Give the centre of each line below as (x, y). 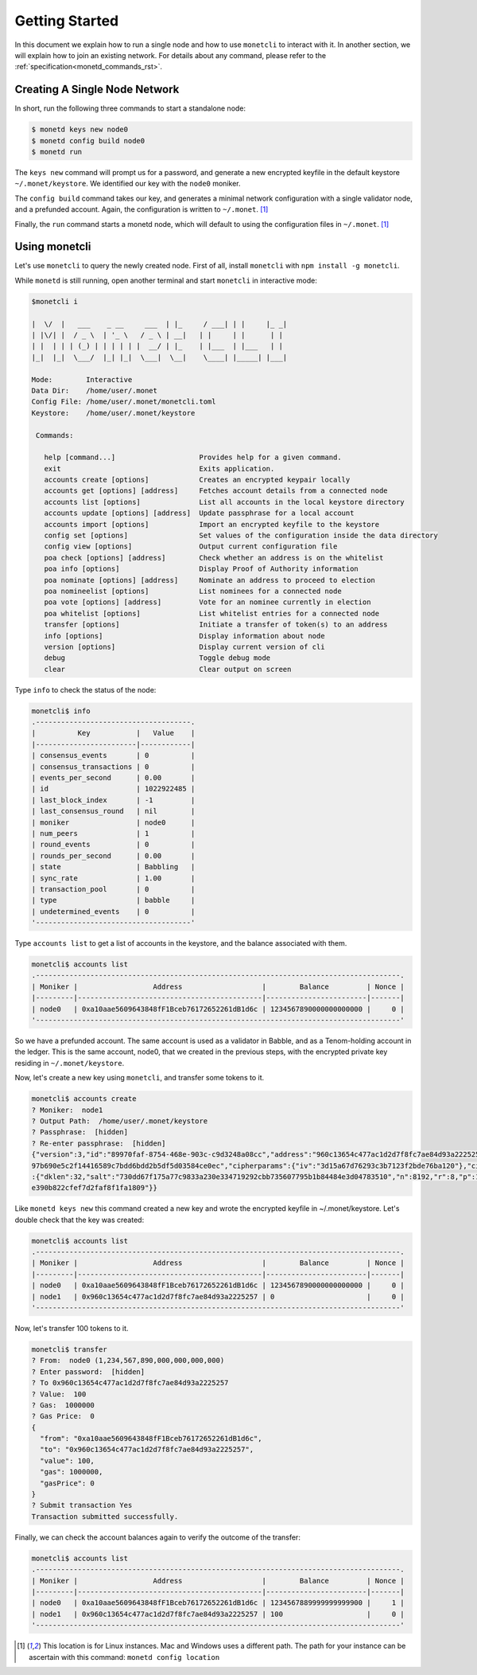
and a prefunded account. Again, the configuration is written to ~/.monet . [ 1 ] (142, 209)
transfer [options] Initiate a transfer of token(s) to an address (216, 625)
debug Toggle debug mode (157, 658)
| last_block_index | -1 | (113, 800)
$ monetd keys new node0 (80, 130)
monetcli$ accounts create (84, 1099)
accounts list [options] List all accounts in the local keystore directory (224, 502)
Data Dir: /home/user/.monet (95, 390)
